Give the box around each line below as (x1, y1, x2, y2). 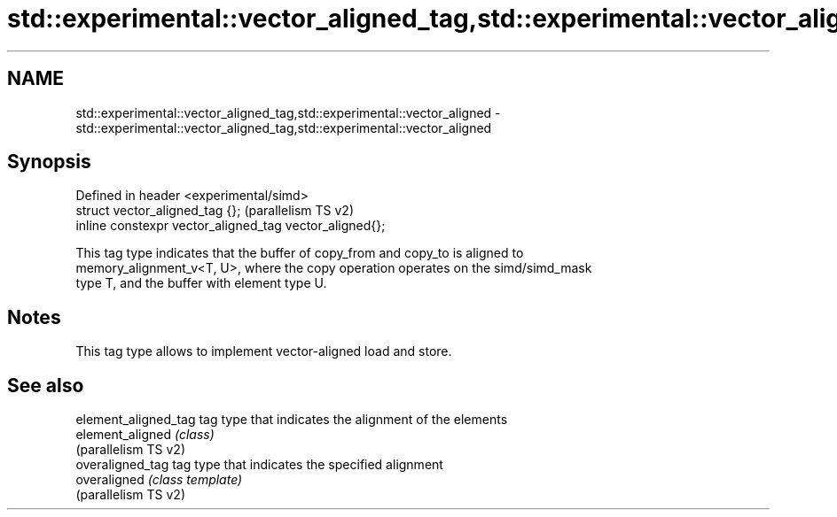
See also (7, 374, 84, 397)
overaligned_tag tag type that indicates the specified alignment (75, 457, 443, 473)
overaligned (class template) (75, 472, 243, 488)
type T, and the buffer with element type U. (75, 275, 327, 291)
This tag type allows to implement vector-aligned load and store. (75, 343, 452, 359)
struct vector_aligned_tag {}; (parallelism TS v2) (75, 203, 355, 219)
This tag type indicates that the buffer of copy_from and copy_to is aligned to (75, 245, 524, 261)
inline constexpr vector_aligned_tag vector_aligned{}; (75, 218, 386, 234)
